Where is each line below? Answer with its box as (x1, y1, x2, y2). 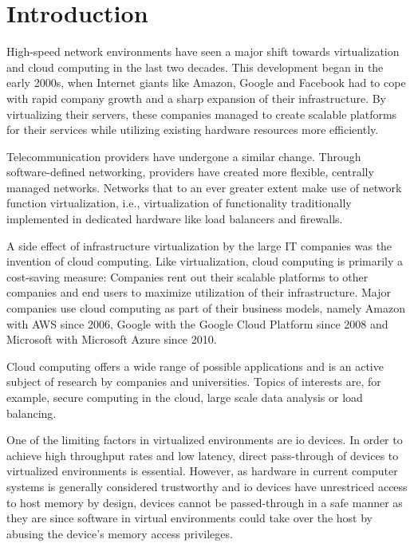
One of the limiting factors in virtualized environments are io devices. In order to (6, 431, 403, 448)
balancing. (6, 404, 57, 421)
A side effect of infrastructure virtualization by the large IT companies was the (6, 237, 392, 254)
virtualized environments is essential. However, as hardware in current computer (6, 462, 398, 479)
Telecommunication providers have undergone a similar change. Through (6, 148, 361, 164)
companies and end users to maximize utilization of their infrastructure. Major (6, 284, 392, 301)
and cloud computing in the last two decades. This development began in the (6, 58, 384, 75)
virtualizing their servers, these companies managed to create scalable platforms (6, 105, 397, 122)
